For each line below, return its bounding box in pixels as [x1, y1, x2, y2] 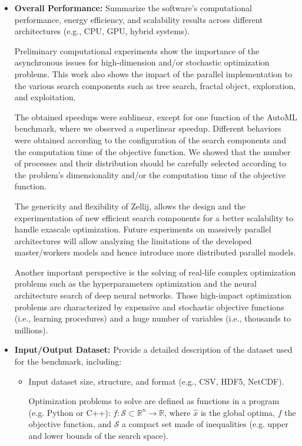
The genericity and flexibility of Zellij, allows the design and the [14, 199, 246, 212]
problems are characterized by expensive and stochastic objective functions [14, 300, 284, 313]
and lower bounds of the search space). [28, 429, 168, 441]
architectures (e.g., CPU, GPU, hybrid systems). [14, 25, 190, 37]
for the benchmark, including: [14, 355, 122, 368]
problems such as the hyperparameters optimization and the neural [14, 277, 257, 290]
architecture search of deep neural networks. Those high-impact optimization [14, 289, 291, 301]
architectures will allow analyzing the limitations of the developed [14, 234, 252, 247]
